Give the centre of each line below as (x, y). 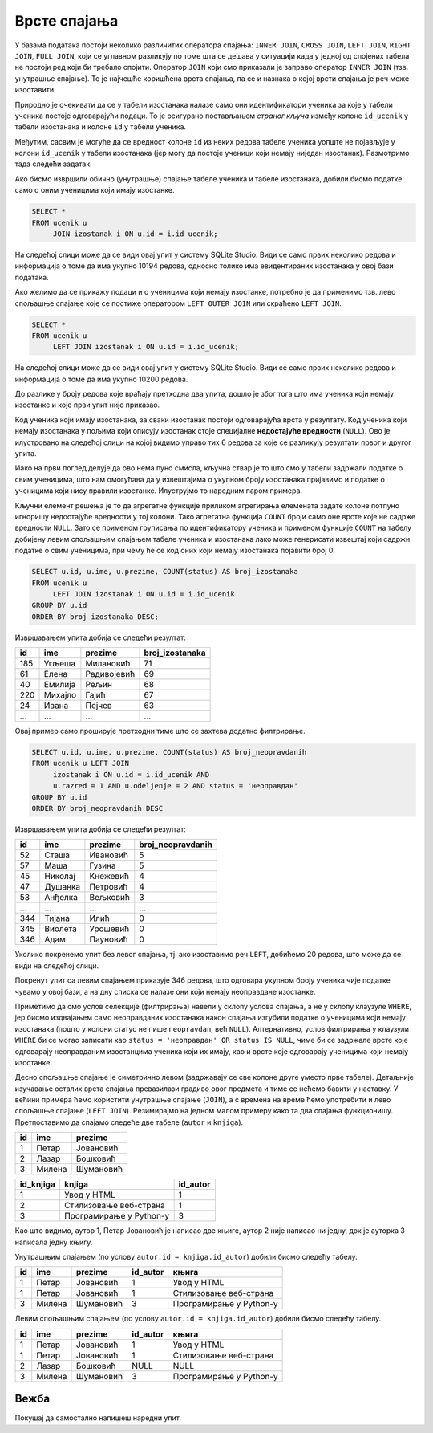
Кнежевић (109, 877)
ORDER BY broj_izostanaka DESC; (95, 617)
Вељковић (109, 898)
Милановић (108, 664)
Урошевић (109, 929)
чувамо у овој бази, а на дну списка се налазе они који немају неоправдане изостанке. (165, 991)
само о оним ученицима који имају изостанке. (95, 190)
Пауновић (109, 939)
